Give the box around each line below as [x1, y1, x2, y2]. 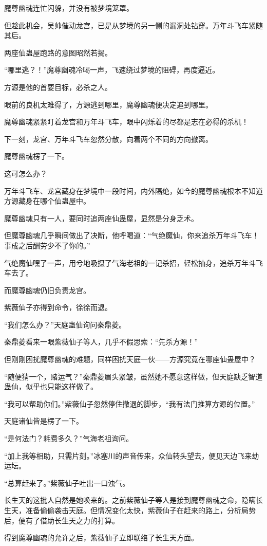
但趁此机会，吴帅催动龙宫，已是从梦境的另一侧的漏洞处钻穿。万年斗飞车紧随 [4, 20, 263, 30]
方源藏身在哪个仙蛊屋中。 [4, 195, 90, 206]
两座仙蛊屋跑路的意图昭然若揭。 [4, 47, 112, 58]
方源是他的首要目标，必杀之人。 [4, 81, 112, 92]
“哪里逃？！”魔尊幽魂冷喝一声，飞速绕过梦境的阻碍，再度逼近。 [4, 64, 220, 75]
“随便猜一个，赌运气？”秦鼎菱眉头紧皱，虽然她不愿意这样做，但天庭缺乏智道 [4, 371, 263, 381]
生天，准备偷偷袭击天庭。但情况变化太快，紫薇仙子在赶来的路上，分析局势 [4, 505, 256, 515]
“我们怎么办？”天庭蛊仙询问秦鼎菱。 [4, 319, 126, 330]
